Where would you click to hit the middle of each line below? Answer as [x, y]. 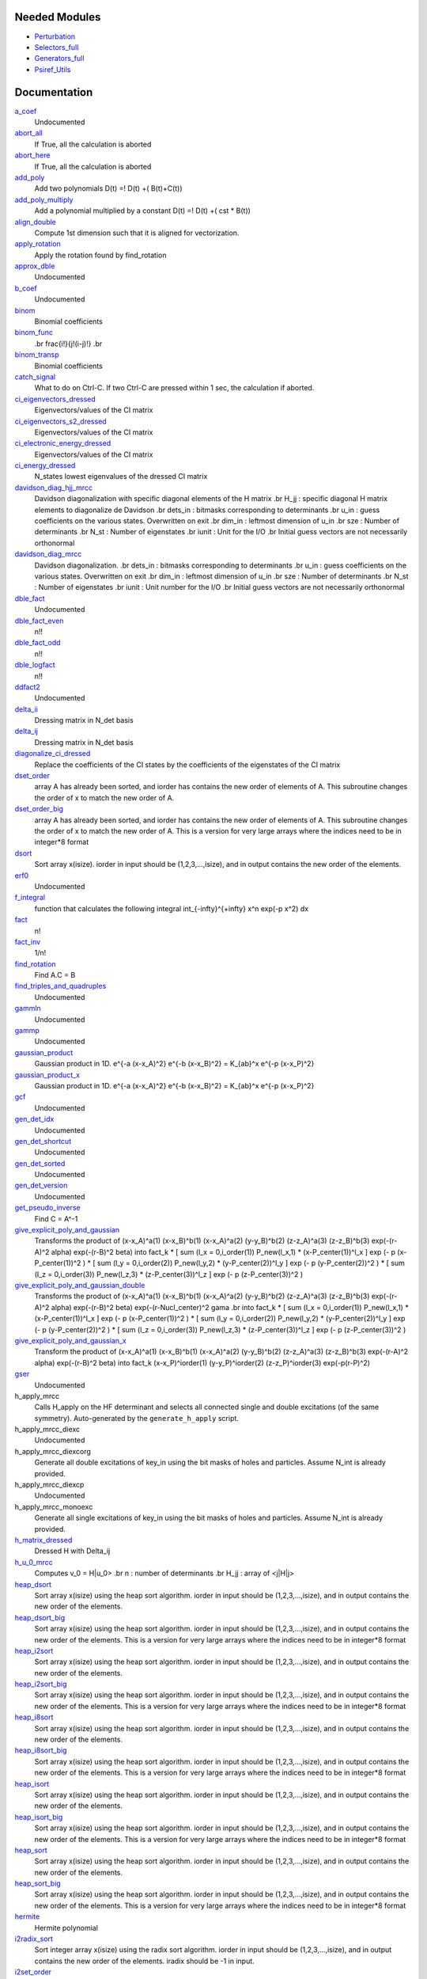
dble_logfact [35, 665]
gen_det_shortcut [43, 1141]
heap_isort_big [39, 1817]
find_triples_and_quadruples [60, 986]
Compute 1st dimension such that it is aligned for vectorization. [137, 233]
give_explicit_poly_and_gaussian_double [80, 1285]
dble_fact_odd [38, 643]
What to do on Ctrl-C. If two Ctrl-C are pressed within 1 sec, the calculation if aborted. [174, 388]
